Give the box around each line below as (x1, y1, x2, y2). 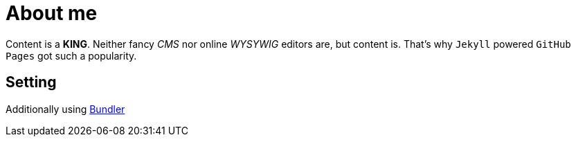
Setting (6, 73, 57, 91)
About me (6, 1, 98, 25)
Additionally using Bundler (6, 103, 125, 115)
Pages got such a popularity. (6, 49, 137, 62)
